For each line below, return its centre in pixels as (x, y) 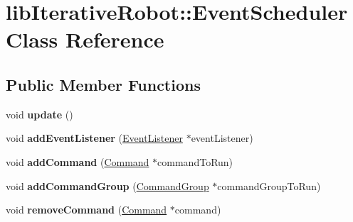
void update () (39, 114)
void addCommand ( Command (78, 161)
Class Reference (85, 39)
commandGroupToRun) (269, 185)
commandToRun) (195, 161)
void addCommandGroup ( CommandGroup (107, 185)
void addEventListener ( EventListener (94, 138)
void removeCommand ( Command (86, 210)
